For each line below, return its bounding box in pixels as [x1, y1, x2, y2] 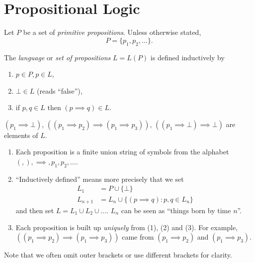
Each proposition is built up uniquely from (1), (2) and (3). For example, [15, 222, 238, 232]
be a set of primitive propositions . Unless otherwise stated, [23, 27, 201, 37]
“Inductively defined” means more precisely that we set [15, 173, 184, 184]
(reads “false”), [37, 85, 83, 96]
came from [122, 232, 154, 242]
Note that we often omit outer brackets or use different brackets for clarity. [4, 250, 232, 260]
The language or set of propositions [4, 52, 111, 62]
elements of [4, 130, 38, 140]
